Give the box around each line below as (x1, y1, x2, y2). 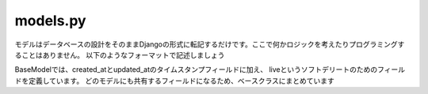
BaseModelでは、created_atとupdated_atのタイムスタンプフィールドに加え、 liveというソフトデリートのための (14, 65, 378, 74)
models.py (14, 12, 86, 29)
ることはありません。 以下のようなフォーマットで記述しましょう (14, 50, 225, 59)
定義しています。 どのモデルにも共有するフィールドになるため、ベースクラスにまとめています (28, 76, 334, 85)
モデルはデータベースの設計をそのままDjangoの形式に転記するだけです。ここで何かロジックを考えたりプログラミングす (14, 39, 405, 49)
